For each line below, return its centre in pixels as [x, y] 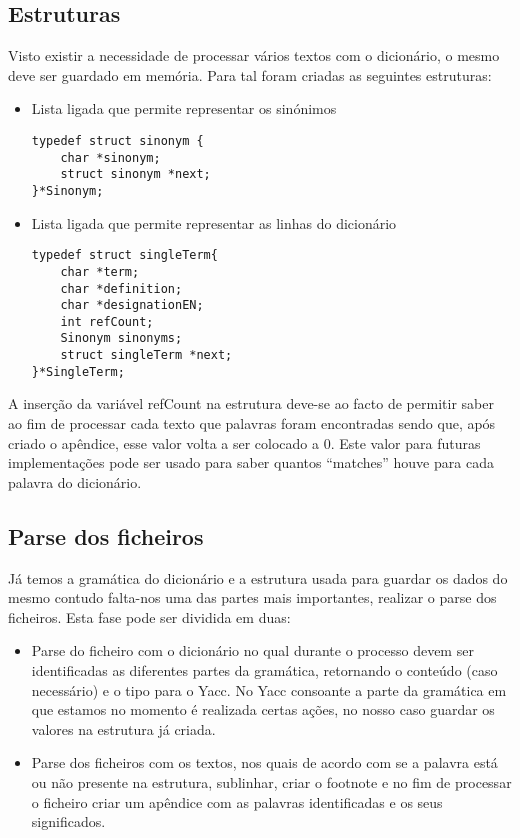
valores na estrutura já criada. [123, 728]
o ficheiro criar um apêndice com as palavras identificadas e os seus [237, 801]
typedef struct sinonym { [117, 140]
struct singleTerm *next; [146, 355]
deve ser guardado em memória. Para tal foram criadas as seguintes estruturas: [250, 74]
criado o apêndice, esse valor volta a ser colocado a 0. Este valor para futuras [244, 442]
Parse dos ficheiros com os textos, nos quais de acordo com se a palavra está [264, 762]
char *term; [100, 271]
